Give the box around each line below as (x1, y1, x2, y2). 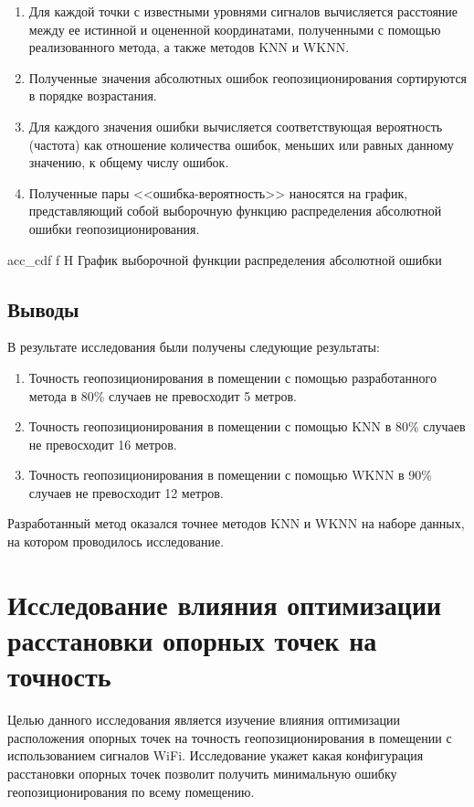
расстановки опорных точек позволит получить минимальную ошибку (7, 763, 397, 782)
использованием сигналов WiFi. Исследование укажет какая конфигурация (7, 746, 424, 765)
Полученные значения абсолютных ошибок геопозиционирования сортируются (28, 68, 468, 87)
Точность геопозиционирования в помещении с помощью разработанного (28, 367, 437, 387)
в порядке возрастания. (28, 86, 157, 105)
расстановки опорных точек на (7, 621, 377, 659)
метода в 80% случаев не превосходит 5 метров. (28, 386, 297, 405)
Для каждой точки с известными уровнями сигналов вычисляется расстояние (28, 2, 458, 20)
